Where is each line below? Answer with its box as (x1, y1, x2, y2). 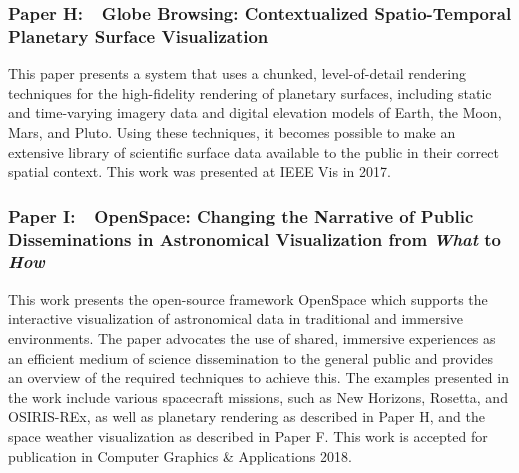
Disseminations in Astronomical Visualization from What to (8, 226, 502, 251)
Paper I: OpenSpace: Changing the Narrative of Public (8, 203, 474, 228)
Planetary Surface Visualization (8, 23, 269, 48)
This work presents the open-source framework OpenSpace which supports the (8, 288, 488, 309)
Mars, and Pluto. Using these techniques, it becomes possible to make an (8, 121, 456, 142)
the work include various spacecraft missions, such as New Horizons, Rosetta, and (8, 386, 508, 407)
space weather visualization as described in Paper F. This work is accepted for (8, 425, 488, 446)
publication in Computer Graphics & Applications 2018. (8, 445, 352, 466)
